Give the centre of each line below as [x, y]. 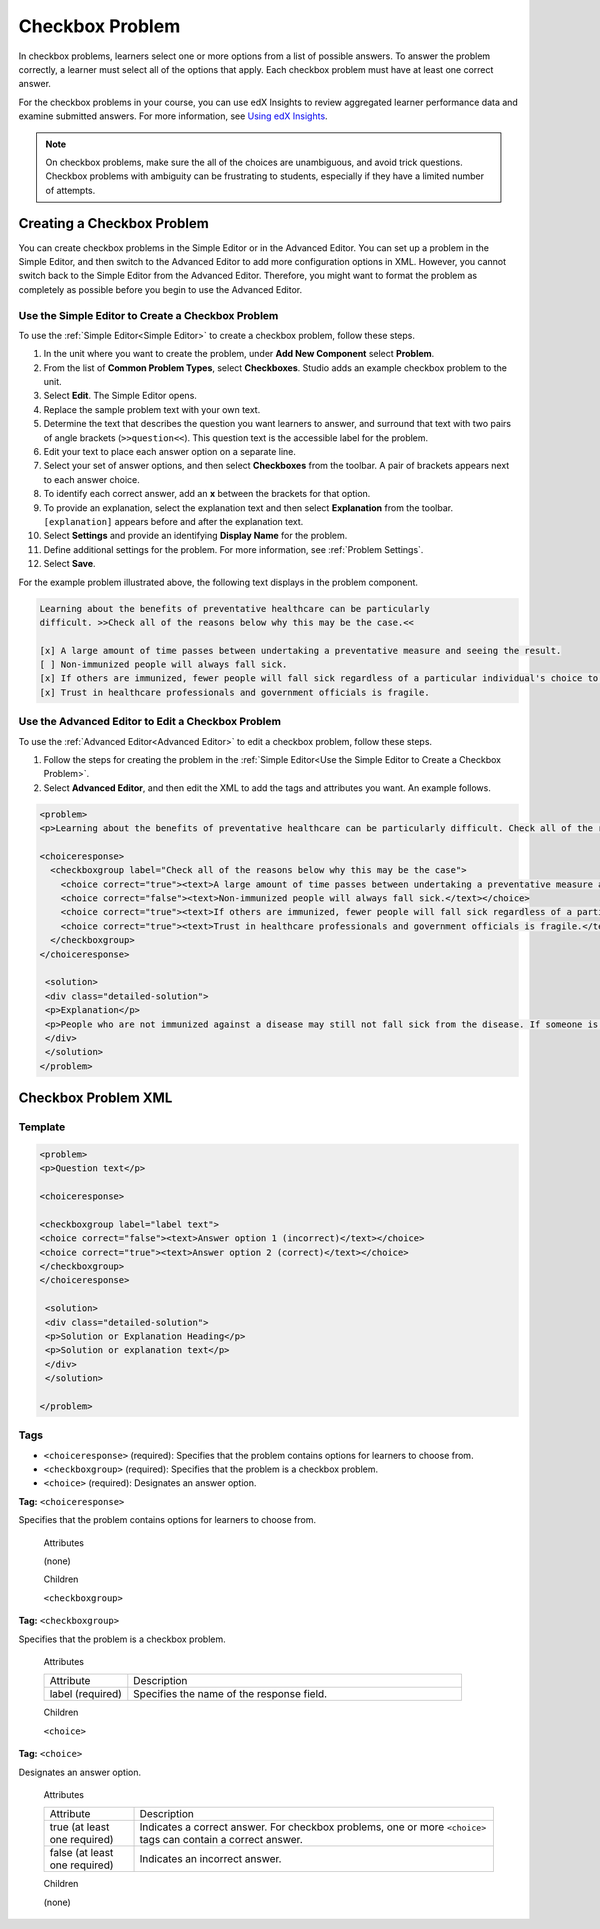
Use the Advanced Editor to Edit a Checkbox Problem [150, 722]
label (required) [85, 1694]
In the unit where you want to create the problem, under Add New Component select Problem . [239, 354]
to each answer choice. [91, 479]
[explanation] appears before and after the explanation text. [173, 521]
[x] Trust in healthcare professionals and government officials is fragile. [234, 692]
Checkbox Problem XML [95, 1098]
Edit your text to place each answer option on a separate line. [170, 452]
